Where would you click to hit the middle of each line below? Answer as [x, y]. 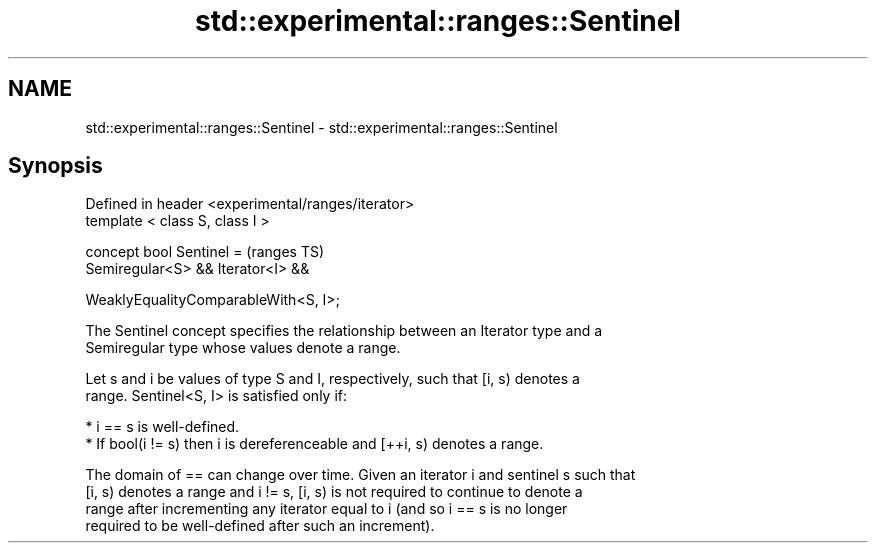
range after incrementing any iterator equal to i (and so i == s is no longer [326, 509]
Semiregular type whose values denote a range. [243, 348]
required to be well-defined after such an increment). [260, 526]
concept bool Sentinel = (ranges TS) [205, 252]
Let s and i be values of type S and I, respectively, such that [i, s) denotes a [332, 379]
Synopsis [55, 166]
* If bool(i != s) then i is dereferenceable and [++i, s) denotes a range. [314, 444]
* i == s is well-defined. [162, 427]
